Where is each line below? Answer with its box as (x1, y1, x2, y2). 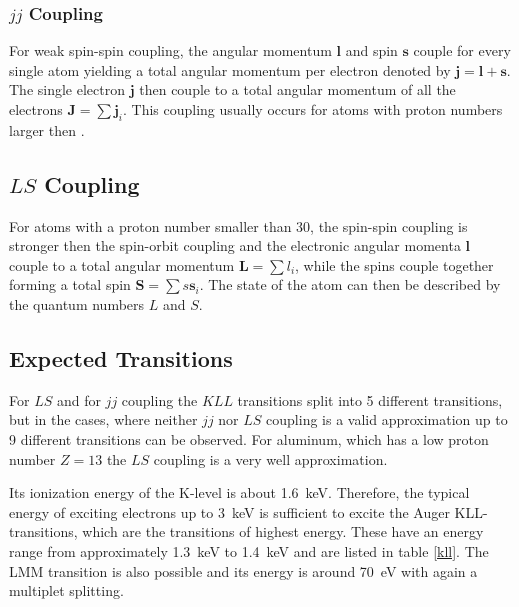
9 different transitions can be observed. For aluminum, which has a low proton (9, 428, 489, 449)
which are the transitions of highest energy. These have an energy (82, 521, 484, 542)
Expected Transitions (9, 342, 233, 373)
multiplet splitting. (9, 580, 124, 601)
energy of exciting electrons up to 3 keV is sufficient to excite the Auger (9, 501, 450, 522)
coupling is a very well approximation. (153, 448, 388, 469)
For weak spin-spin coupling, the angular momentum (9, 40, 332, 61)
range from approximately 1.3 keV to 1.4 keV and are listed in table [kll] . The (9, 540, 489, 561)
